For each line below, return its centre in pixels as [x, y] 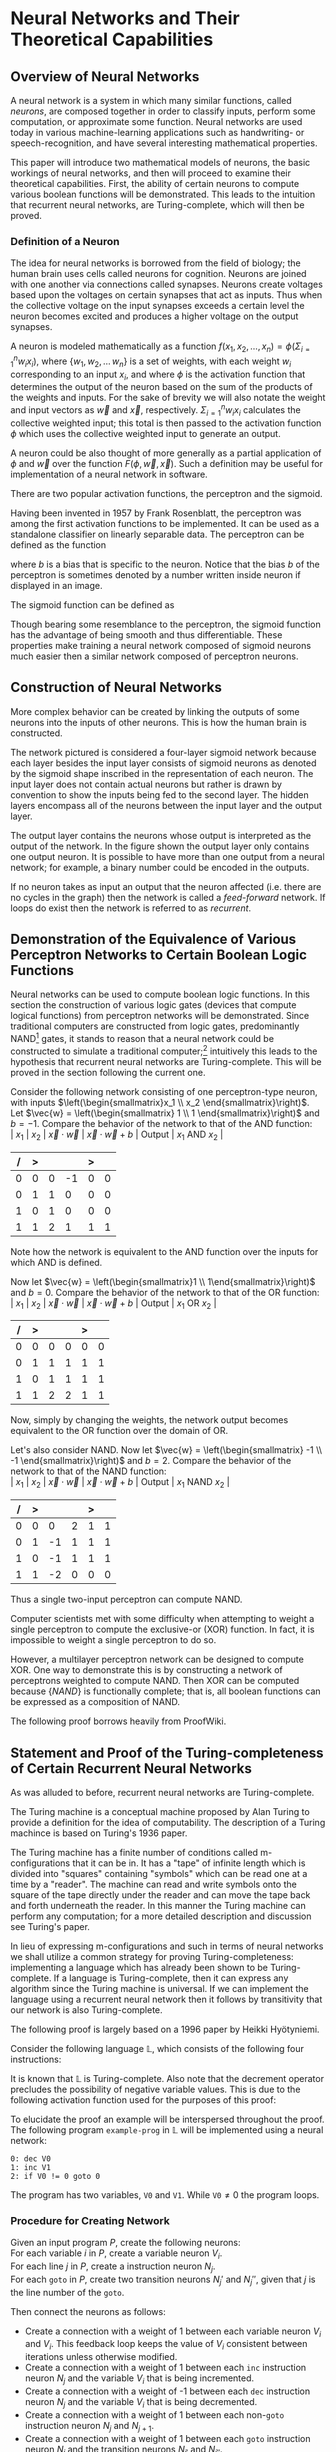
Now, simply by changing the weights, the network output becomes [149, 1420]
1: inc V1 [31, 2167]
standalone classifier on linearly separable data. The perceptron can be [157, 534]
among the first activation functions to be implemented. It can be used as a [165, 523]
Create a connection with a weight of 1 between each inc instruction [165, 2368]
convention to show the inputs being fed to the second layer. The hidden [159, 794]
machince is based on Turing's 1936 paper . [99, 1833]
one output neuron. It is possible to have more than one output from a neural [167, 856]
